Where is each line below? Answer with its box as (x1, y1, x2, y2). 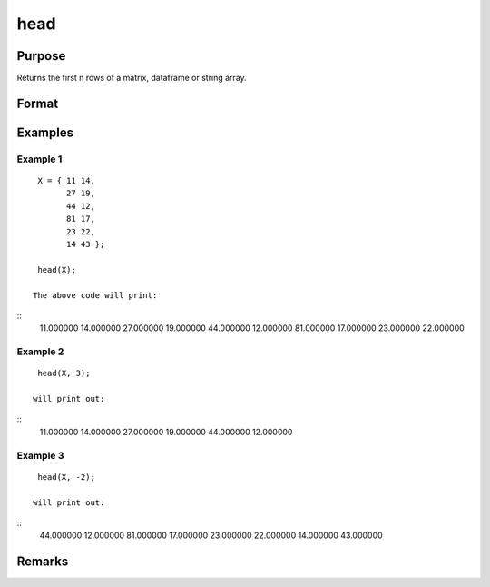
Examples (16, 124, 74, 140)
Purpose (16, 48, 66, 64)
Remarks (16, 554, 69, 570)
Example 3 (16, 449, 64, 462)
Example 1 (16, 153, 63, 165)
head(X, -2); (37, 472, 95, 482)
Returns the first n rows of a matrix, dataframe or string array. (16, 73, 247, 84)
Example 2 (16, 345, 64, 358)
